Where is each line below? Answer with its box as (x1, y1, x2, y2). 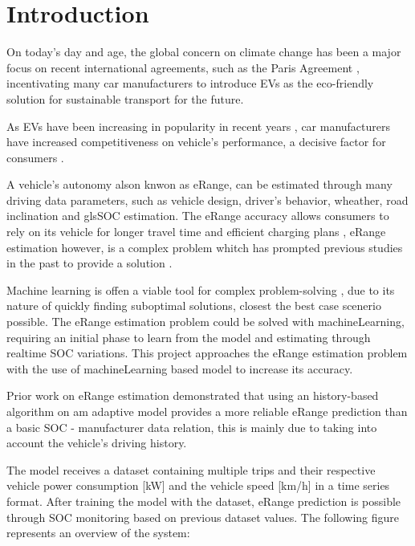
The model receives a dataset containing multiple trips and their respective (6, 461, 376, 478)
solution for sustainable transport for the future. (6, 90, 244, 107)
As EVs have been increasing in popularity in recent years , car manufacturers (6, 117, 391, 134)
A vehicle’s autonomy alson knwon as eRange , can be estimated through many (6, 176, 393, 193)
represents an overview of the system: (6, 524, 190, 541)
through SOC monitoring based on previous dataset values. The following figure (6, 508, 399, 525)
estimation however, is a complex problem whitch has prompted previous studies (6, 238, 403, 255)
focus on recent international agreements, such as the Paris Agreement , (6, 59, 360, 75)
